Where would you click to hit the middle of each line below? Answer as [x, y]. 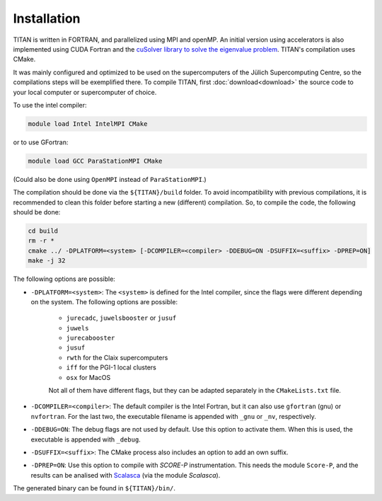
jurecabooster [91, 338]
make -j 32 [47, 261]
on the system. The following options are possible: [104, 301]
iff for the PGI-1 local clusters [111, 367]
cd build [43, 231]
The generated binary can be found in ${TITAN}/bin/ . [94, 488]
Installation [47, 18]
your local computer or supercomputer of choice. [85, 92]
